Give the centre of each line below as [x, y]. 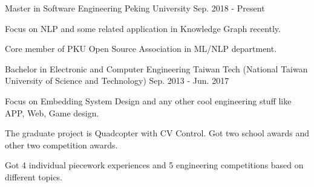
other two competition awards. [61, 144]
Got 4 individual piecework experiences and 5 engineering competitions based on [154, 165]
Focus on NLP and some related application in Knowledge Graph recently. [143, 28]
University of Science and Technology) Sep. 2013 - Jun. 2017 [117, 81]
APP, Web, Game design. [52, 113]
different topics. [34, 176]
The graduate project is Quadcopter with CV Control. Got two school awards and [157, 133]
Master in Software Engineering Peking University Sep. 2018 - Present [135, 8]
